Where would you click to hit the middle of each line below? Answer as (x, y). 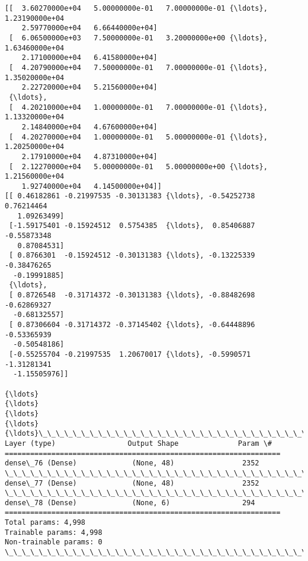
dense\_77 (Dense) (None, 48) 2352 (132, 483)
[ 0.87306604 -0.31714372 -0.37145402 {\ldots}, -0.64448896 (132, 325)
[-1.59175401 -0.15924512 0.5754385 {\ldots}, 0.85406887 (132, 226)
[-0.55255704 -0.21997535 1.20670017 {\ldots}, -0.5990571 (130, 354)
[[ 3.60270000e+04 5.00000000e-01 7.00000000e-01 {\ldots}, (136, 8)
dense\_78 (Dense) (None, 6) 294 (130, 503)
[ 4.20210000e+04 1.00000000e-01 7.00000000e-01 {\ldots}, (138, 107)
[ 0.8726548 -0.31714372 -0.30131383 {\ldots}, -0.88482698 (132, 295)
